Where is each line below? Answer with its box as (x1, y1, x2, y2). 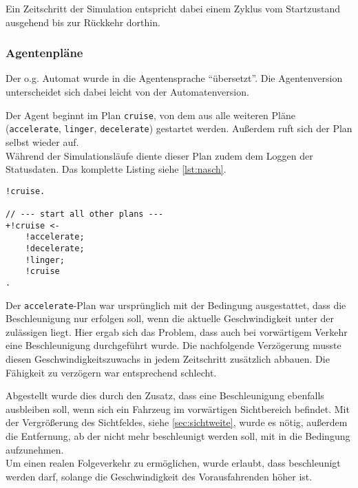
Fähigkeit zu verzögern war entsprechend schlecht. (6, 365, 217, 379)
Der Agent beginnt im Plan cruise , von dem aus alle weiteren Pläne (6, 107, 295, 122)
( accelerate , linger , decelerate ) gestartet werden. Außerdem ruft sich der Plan (6, 121, 352, 136)
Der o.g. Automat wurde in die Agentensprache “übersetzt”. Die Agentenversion (6, 71, 343, 85)
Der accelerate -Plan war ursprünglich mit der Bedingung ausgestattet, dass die (6, 297, 346, 312)
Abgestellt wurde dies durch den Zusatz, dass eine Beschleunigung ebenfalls (6, 388, 324, 403)
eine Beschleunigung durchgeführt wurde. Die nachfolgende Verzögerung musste (6, 338, 341, 352)
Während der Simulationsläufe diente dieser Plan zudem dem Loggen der (6, 148, 313, 162)
